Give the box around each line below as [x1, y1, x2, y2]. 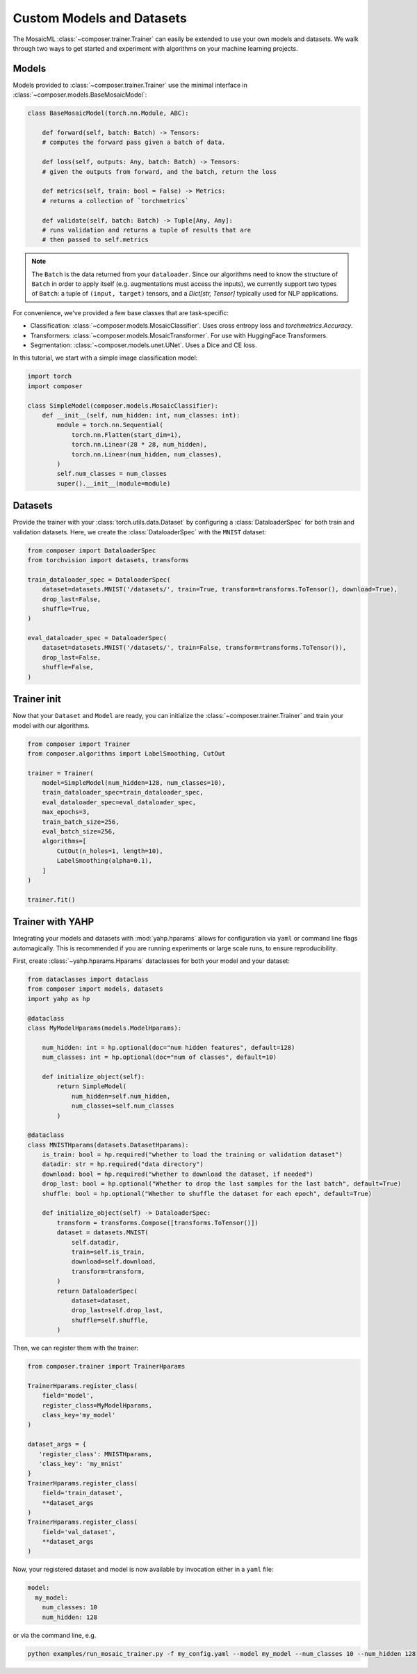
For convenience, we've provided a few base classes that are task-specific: [13, 308, 229, 317]
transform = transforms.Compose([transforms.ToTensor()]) [56, 1218, 259, 1227]
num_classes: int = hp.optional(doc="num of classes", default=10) [42, 1053, 277, 1061]
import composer [27, 382, 83, 390]
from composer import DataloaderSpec [27, 546, 156, 555]
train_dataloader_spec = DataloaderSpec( [27, 575, 171, 584]
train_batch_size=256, [42, 818, 120, 826]
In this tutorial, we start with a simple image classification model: [13, 353, 198, 362]
